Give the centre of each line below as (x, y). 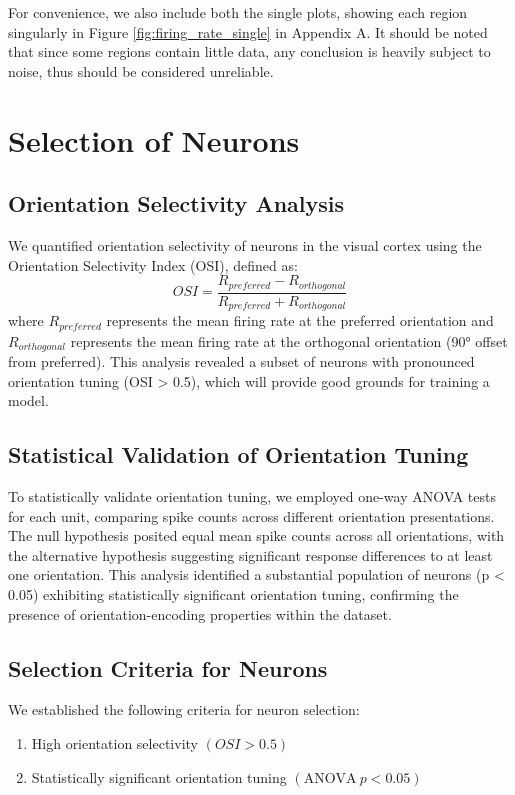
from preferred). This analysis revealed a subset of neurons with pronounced (241, 360)
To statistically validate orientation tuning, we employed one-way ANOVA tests (252, 495)
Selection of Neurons (154, 139)
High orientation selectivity (114, 742)
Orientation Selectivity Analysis (176, 203)
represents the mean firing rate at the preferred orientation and (300, 320)
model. (28, 400)
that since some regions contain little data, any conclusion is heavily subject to (249, 51)
